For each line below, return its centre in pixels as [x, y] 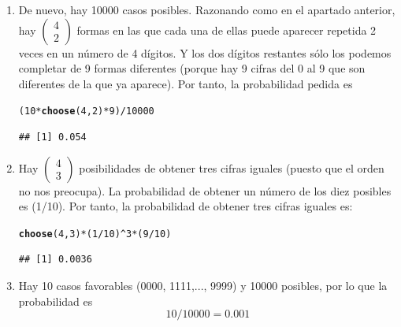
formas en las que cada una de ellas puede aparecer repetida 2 [226, 30]
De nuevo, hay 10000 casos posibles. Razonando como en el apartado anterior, [207, 9]
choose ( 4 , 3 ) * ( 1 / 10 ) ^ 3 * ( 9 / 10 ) [95, 234]
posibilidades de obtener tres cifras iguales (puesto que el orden [232, 167]
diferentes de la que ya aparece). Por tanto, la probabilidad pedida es [186, 83]
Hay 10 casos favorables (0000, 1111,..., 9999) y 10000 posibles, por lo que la [203, 286]
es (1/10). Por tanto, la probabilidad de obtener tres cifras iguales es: [186, 206]
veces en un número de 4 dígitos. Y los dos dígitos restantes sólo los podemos [205, 52]
